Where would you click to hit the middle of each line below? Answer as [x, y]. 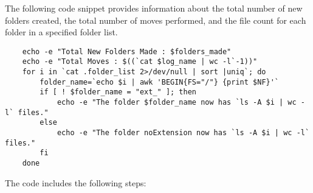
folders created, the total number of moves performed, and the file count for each [156, 20]
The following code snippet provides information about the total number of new [154, 8]
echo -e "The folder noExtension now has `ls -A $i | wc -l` [183, 133]
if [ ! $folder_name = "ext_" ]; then [118, 92]
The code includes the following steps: [76, 182]
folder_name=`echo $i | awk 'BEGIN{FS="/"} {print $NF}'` [160, 82]
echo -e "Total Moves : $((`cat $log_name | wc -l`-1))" [140, 62]
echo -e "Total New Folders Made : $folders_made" [127, 51]
